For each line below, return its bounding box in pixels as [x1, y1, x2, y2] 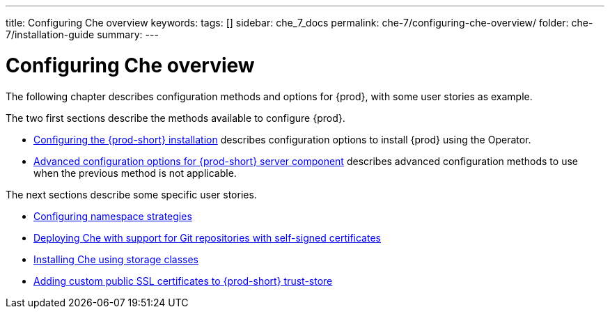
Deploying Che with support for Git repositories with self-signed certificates [33, 231, 381, 244]
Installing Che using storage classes [33, 253, 198, 265]
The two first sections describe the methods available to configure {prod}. [6, 111, 345, 124]
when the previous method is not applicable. [33, 166, 237, 179]
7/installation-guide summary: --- [6, 29, 159, 40]
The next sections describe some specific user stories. [6, 188, 257, 201]
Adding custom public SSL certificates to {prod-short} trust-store [33, 274, 333, 287]
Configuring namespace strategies [33, 210, 192, 222]
